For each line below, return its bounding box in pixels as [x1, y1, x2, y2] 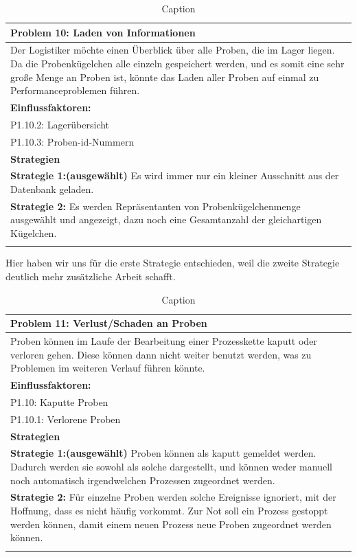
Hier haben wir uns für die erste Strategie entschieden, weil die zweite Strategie [5, 255, 340, 270]
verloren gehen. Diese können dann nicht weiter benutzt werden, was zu [10, 347, 312, 361]
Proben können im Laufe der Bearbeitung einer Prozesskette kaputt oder [10, 334, 317, 348]
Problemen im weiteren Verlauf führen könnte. [10, 361, 205, 375]
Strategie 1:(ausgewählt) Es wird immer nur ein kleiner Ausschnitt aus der [10, 168, 339, 183]
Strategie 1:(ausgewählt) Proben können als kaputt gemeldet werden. [10, 446, 316, 460]
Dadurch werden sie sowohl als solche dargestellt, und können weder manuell [10, 459, 332, 474]
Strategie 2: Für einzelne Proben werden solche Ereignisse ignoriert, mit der [10, 490, 336, 504]
